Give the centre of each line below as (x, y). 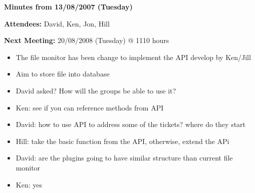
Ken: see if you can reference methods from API (90, 107)
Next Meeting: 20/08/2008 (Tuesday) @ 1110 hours (87, 40)
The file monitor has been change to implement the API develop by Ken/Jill (133, 57)
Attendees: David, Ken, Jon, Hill (57, 23)
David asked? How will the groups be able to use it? (96, 90)
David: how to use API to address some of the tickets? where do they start (131, 124)
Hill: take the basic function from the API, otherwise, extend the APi (122, 141)
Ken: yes (29, 184)
